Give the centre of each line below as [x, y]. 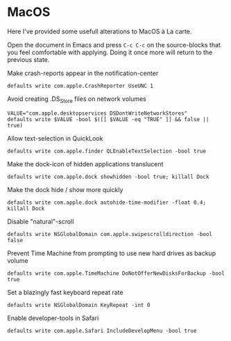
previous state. [28, 59]
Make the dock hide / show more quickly [65, 189]
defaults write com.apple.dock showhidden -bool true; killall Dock [108, 177]
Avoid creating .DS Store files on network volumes [77, 100]
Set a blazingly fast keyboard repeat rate [65, 292]
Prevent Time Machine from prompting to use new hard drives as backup [112, 253]
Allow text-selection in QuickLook [55, 138]
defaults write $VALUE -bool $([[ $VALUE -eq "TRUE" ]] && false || [108, 119]
